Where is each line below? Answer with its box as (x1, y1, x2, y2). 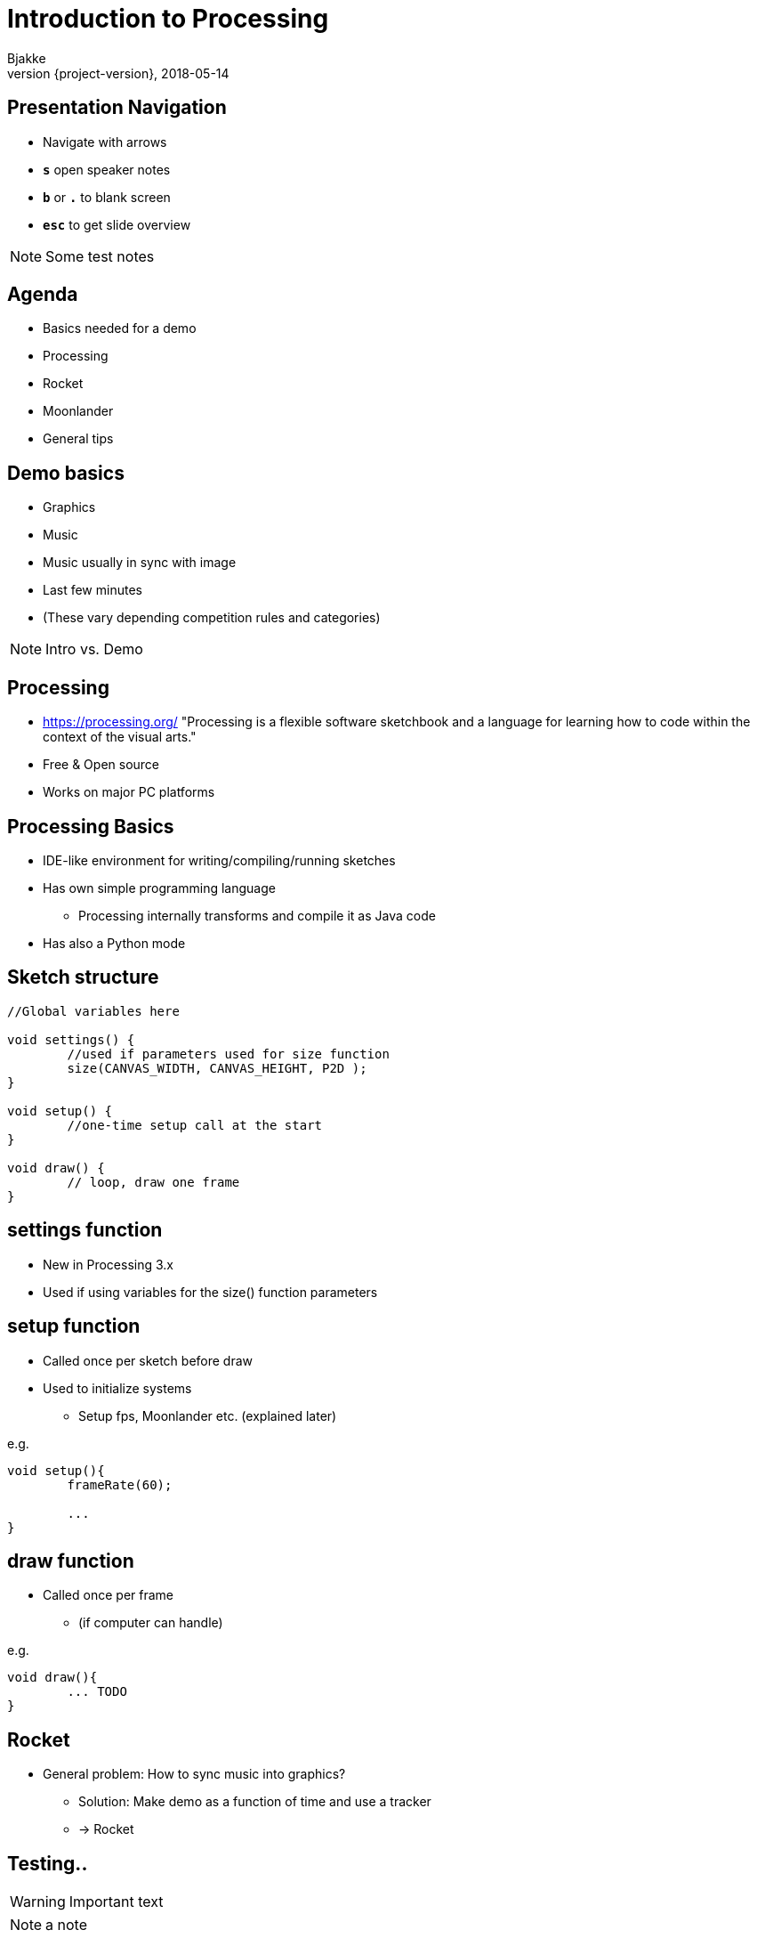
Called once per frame (43, 1587, 173, 1603)
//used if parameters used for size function (67, 1046, 390, 1061)
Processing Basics (7, 815, 174, 838)
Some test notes (45, 247, 155, 265)
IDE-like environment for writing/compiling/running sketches (43, 852, 396, 868)
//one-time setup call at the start (67, 1117, 323, 1132)
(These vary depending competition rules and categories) (43, 610, 381, 626)
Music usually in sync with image (43, 555, 237, 571)
